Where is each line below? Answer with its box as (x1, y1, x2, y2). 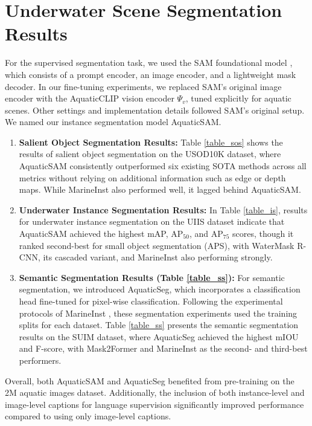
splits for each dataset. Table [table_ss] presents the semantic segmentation (19, 318, 299, 331)
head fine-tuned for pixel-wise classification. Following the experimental (19, 295, 283, 307)
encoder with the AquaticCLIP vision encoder (5, 92, 174, 105)
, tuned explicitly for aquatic (185, 92, 291, 105)
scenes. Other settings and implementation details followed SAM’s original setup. (5, 103, 305, 116)
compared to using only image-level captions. (5, 410, 171, 422)
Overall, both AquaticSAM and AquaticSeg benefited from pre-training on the (5, 374, 294, 387)
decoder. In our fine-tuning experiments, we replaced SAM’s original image (5, 80, 282, 92)
